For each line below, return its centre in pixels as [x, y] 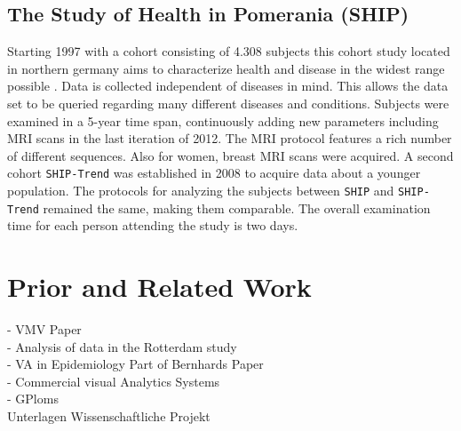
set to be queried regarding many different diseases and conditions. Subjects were [228, 103]
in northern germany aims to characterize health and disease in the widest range [226, 68]
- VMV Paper [44, 329]
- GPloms [33, 399]
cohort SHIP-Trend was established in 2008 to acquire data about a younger [214, 173]
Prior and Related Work [159, 287]
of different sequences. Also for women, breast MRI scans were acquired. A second [230, 155]
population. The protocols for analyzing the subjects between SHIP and [201, 191]
